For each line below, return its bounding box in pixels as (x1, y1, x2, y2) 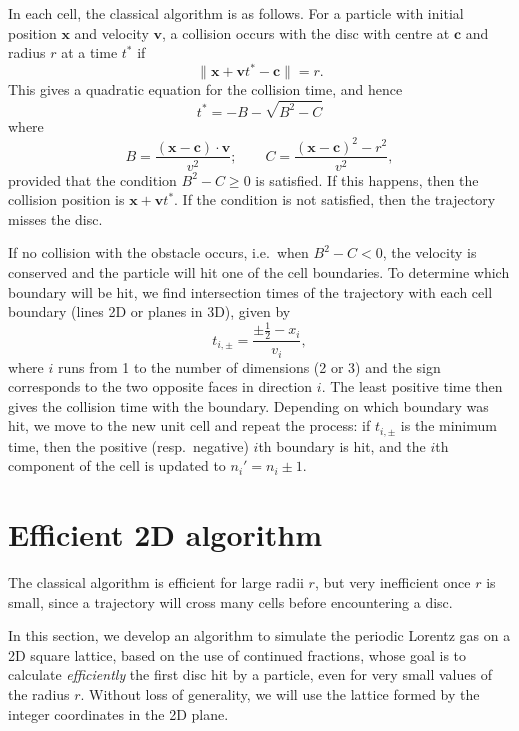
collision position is (8, 189, 125, 210)
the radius (8, 684, 70, 705)
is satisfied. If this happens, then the (255, 169, 479, 190)
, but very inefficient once (314, 572, 471, 593)
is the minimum (400, 415, 497, 436)
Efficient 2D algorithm (8, 514, 322, 555)
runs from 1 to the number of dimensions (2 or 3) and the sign (57, 356, 441, 377)
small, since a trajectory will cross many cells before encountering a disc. (8, 591, 453, 612)
